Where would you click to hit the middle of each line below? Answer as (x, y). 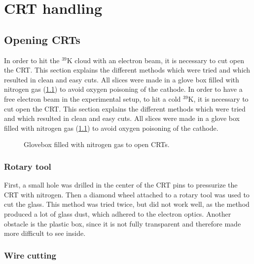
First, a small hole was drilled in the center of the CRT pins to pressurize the (121, 185)
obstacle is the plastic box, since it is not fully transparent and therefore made (123, 223)
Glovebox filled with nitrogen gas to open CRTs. (97, 144)
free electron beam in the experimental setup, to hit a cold (92, 98)
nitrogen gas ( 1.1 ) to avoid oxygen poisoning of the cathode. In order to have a (123, 89)
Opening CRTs (42, 39)
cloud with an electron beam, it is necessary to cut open (159, 60)
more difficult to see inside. (45, 233)
